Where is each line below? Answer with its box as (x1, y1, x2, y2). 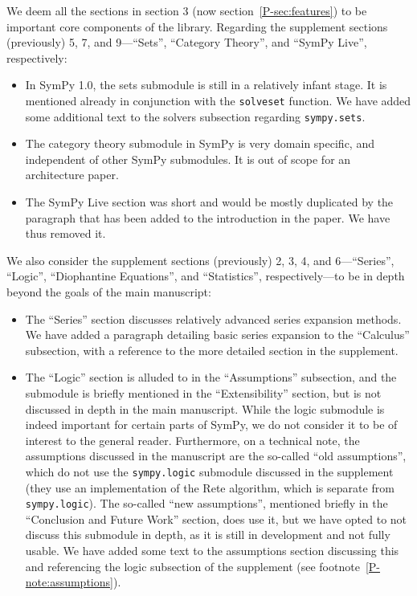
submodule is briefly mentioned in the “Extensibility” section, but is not (25, 385, 382, 401)
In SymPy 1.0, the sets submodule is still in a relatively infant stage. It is (25, 76, 387, 93)
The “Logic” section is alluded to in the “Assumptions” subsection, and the (25, 369, 397, 386)
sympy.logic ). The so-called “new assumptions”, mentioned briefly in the (25, 495, 388, 512)
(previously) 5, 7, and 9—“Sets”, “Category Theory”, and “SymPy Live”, (6, 34, 367, 51)
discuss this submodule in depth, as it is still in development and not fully (25, 526, 390, 543)
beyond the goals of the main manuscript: (6, 284, 211, 300)
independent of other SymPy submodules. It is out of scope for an (25, 150, 351, 167)
